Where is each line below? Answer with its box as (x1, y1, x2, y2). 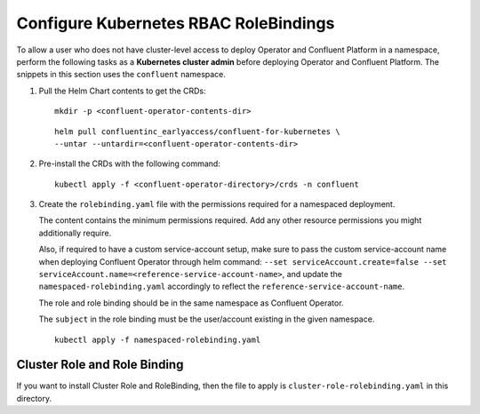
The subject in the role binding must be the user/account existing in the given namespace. (38, 314, 375, 324)
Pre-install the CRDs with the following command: (38, 158, 221, 169)
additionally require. (38, 227, 112, 238)
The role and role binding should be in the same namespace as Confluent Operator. (38, 298, 344, 308)
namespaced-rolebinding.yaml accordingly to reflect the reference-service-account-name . (38, 281, 404, 292)
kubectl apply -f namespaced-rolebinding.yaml (54, 334, 261, 345)
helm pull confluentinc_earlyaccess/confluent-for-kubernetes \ (54, 126, 341, 137)
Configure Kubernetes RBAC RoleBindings (16, 13, 335, 33)
